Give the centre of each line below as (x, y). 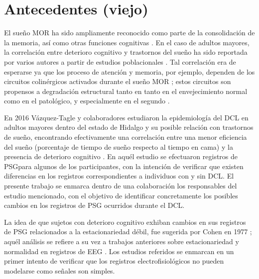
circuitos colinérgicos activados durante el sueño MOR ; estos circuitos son (118, 81)
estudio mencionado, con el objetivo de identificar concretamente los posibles (121, 195)
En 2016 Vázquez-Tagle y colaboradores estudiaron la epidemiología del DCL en (126, 117)
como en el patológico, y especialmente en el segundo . (87, 101)
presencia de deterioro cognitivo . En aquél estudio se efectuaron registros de (121, 156)
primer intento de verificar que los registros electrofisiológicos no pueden (114, 261)
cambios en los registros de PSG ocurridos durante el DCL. (94, 205)
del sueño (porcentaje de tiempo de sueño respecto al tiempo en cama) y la (119, 146)
